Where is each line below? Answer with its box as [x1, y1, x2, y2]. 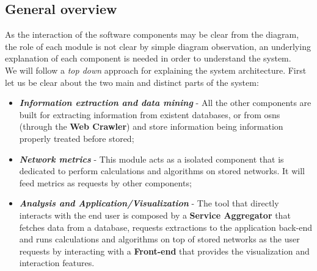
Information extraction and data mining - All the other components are [19, 96, 312, 109]
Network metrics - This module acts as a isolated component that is [19, 152, 284, 165]
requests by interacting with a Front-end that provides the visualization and [19, 244, 310, 257]
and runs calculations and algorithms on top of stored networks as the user [19, 233, 300, 245]
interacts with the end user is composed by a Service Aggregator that [19, 208, 291, 221]
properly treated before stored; [19, 132, 134, 144]
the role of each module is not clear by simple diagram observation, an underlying [5, 40, 311, 52]
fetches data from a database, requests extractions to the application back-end [19, 220, 313, 233]
